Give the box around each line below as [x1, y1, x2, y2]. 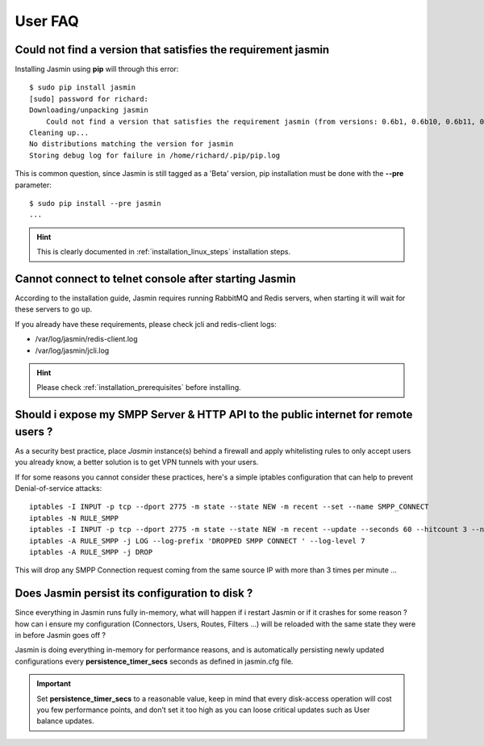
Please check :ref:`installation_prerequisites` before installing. [36, 383, 241, 392]
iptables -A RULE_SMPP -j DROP [29, 547, 153, 557]
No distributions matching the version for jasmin [29, 140, 234, 149]
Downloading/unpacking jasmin [29, 106, 149, 115]
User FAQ [15, 12, 80, 30]
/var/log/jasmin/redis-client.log [35, 334, 138, 344]
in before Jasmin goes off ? [15, 631, 106, 640]
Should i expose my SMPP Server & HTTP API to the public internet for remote [15, 408, 413, 421]
